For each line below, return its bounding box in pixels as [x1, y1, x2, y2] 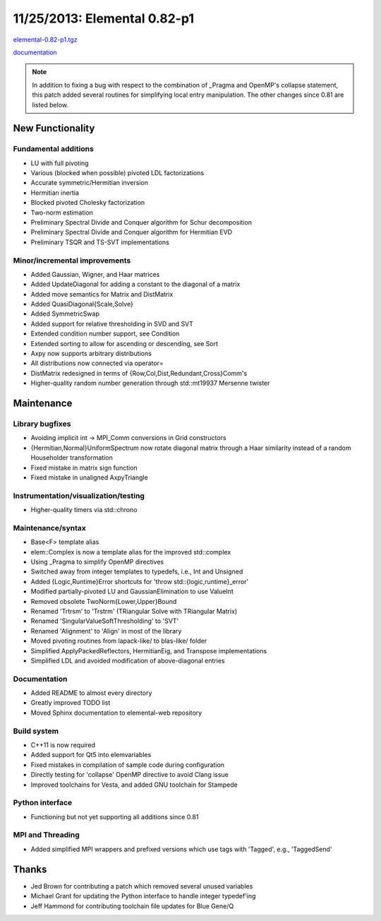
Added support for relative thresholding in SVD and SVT [30, 319, 194, 328]
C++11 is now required [30, 740, 95, 749]
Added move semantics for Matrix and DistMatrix [30, 290, 174, 298]
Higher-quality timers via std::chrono [30, 506, 138, 514]
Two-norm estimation [30, 208, 93, 217]
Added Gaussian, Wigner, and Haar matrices [30, 270, 160, 278]
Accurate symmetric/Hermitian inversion [30, 179, 148, 187]
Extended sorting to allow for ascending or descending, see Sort [30, 339, 219, 347]
